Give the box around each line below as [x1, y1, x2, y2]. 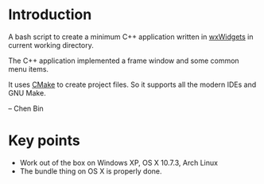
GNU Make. [8, 88, 46, 97]
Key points [8, 131, 81, 150]
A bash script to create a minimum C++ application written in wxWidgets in [8, 32, 254, 41]
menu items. [8, 64, 49, 73]
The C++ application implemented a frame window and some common [8, 56, 240, 65]
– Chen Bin [8, 104, 44, 113]
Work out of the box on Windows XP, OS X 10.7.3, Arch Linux [19, 158, 219, 167]
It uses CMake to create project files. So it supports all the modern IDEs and [8, 80, 257, 89]
